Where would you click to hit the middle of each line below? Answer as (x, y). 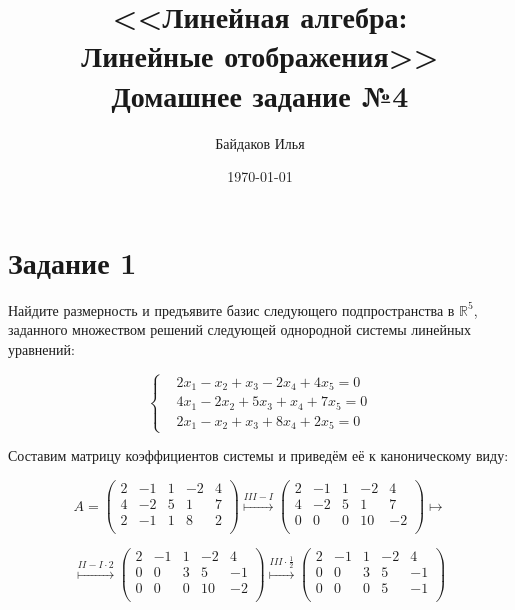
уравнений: (41, 348)
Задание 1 (72, 261)
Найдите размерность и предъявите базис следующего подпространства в (231, 309)
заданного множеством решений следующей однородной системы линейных (239, 329)
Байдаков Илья (260, 142)
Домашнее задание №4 (260, 94)
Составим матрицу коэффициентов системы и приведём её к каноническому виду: (258, 455)
